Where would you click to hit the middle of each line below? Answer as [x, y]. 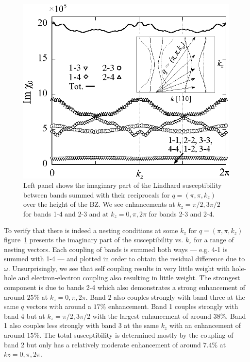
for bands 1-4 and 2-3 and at [66, 213]
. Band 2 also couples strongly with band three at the [165, 297]
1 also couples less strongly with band [60, 325]
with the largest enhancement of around [152, 316]
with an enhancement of [205, 325]
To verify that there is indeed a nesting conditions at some [91, 230]
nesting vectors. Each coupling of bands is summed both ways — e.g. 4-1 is [116, 249]
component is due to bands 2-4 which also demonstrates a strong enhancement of [125, 287]
